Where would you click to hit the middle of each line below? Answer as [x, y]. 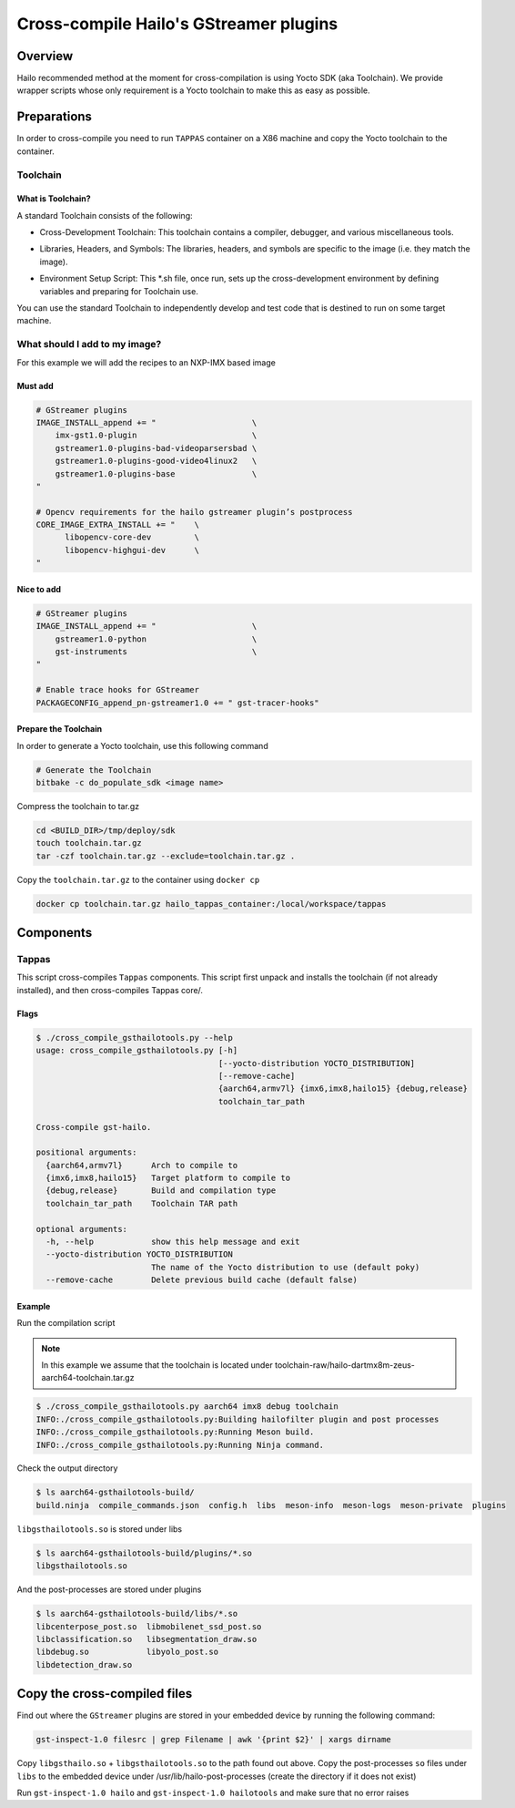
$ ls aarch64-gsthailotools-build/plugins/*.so [144, 1553]
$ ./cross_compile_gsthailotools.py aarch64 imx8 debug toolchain [187, 1407]
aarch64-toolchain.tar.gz [88, 1378]
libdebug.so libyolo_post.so [127, 1652]
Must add [35, 385]
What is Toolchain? [54, 199]
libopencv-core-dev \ [132, 537]
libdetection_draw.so [84, 1664]
